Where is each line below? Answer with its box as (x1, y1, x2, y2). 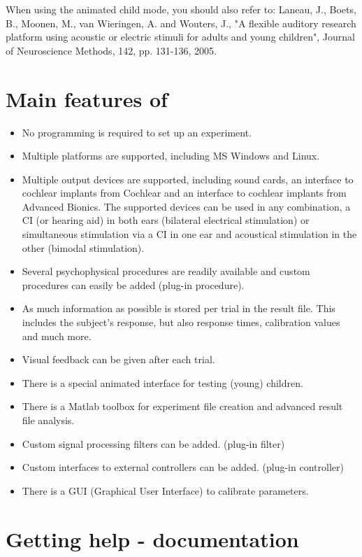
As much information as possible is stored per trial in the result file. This (22, 301, 335, 316)
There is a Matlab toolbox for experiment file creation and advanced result (22, 399, 343, 414)
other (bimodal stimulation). (22, 240, 145, 255)
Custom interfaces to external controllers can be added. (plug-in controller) (22, 460, 344, 474)
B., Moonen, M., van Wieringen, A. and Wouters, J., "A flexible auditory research (6, 15, 356, 30)
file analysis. (22, 413, 75, 427)
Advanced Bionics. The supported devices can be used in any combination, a (22, 199, 351, 213)
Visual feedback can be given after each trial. (22, 352, 215, 367)
